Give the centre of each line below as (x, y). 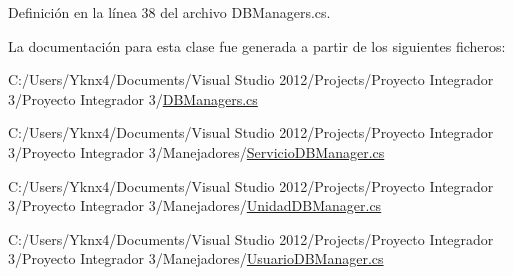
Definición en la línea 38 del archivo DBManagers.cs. (169, 12)
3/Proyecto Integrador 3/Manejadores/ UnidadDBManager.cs (195, 205)
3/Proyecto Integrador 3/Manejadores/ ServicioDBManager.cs (196, 151)
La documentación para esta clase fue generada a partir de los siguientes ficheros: (257, 45)
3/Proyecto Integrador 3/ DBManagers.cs (133, 98)
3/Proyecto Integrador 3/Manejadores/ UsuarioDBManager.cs (196, 258)
